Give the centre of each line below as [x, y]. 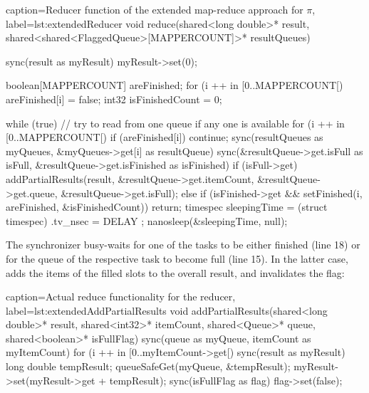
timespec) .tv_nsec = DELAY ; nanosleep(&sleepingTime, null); [147, 220]
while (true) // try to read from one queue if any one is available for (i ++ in [175, 123]
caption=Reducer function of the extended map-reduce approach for [155, 9]
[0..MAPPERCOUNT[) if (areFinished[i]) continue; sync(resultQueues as [165, 137]
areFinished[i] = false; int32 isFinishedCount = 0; [114, 99]
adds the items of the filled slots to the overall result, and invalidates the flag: [175, 272]
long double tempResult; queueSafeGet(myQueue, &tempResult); [148, 366]
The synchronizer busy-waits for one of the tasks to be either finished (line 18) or [183, 245]
